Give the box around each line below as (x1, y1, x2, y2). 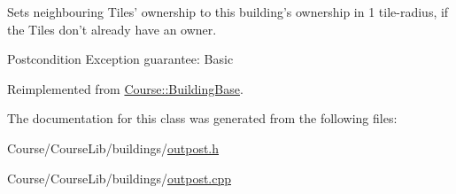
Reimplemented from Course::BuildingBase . (7, 79, 243, 97)
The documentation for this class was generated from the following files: (7, 109, 398, 128)
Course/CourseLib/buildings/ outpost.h (7, 138, 220, 157)
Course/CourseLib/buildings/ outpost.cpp (7, 168, 232, 187)
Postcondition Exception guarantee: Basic (7, 50, 234, 68)
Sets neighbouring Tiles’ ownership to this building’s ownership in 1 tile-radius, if (7, 3, 449, 20)
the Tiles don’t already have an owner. (7, 19, 217, 38)
